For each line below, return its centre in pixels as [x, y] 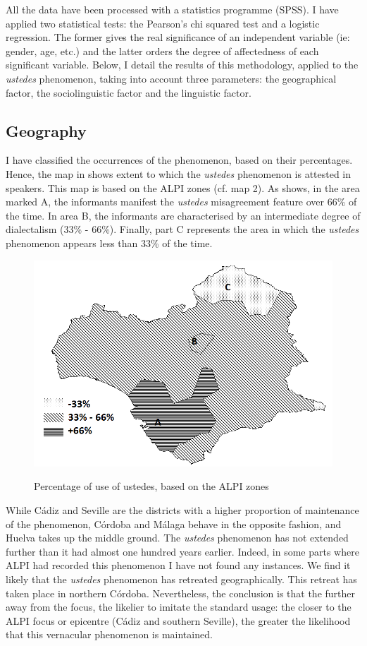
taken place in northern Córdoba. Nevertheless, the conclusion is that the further [181, 593]
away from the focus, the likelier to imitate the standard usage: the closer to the [179, 607]
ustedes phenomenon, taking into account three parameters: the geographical [171, 78]
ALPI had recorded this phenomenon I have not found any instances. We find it [178, 565]
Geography [46, 130]
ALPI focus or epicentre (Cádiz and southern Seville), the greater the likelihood [178, 620]
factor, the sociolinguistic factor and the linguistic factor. [129, 92]
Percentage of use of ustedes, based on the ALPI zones [151, 486]
